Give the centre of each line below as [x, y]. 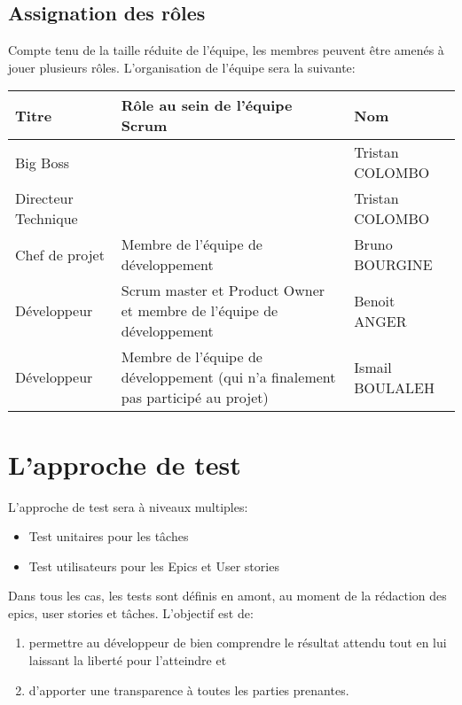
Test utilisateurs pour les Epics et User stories [154, 566]
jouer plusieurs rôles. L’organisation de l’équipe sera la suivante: [182, 67]
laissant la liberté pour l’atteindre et [128, 660]
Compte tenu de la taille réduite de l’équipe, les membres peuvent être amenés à [226, 50]
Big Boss [43, 162]
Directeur [44, 198]
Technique [47, 219]
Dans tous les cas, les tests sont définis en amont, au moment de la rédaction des [227, 596]
